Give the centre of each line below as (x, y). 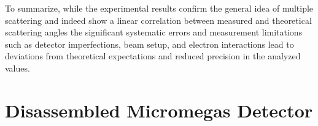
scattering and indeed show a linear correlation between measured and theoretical (158, 20)
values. (17, 68)
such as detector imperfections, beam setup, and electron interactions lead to (149, 44)
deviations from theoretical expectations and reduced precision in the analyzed (153, 56)
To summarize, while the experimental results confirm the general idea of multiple (159, 8)
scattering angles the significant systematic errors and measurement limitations (154, 32)
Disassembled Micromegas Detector (159, 110)
